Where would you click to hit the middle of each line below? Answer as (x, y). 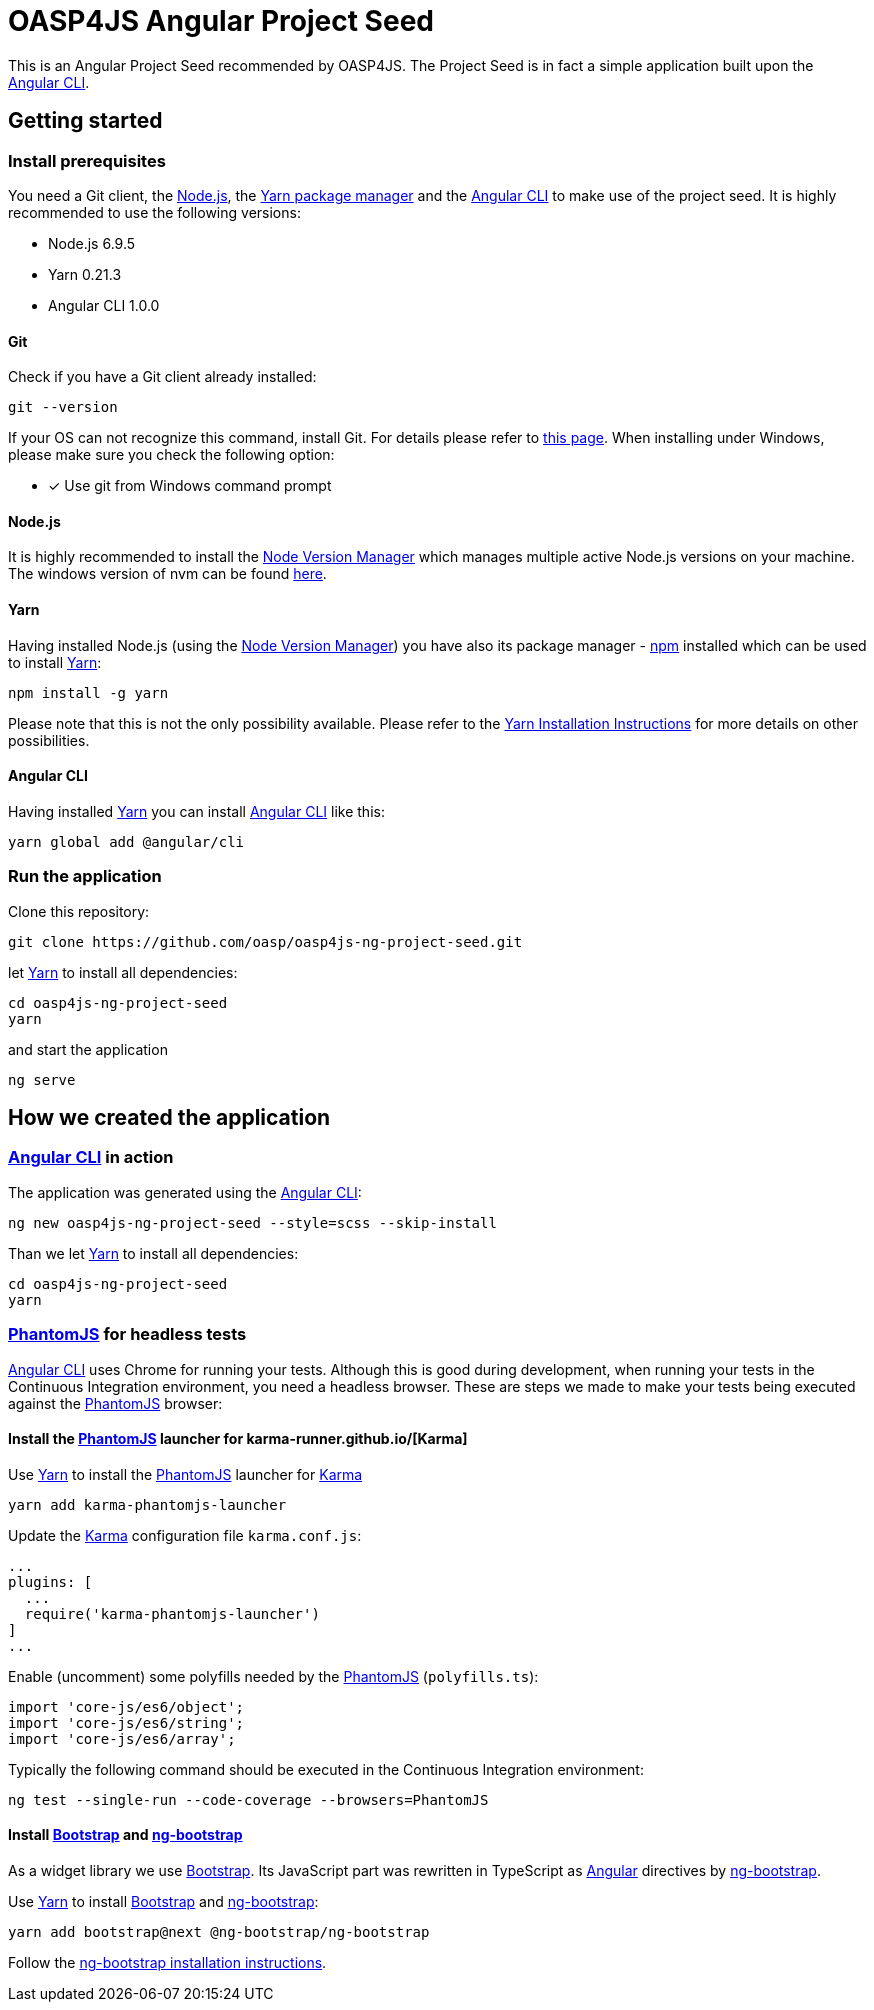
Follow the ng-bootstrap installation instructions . (167, 1962)
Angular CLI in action (91, 1157)
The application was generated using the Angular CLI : (185, 1192)
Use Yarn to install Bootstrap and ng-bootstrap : (163, 1901)
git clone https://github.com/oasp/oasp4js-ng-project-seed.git (265, 941)
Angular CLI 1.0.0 (104, 305)
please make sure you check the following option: (171, 455)
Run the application (85, 876)
